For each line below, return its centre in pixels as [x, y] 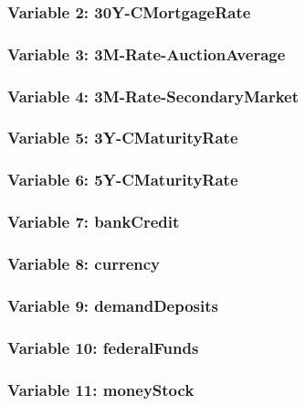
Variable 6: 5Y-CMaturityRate [123, 180]
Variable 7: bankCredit [94, 222]
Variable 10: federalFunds [103, 347]
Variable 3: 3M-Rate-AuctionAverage [147, 53]
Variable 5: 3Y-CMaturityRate [123, 138]
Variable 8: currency [84, 263]
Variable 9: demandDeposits [113, 305]
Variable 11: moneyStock [101, 389]
